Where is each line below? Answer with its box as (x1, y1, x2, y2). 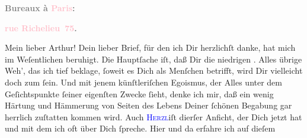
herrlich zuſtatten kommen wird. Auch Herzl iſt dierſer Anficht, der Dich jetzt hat (5, 110, 302, 123)
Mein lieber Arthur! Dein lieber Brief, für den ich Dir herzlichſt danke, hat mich (5, 41, 296, 54)
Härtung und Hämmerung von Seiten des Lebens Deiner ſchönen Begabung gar (5, 99, 292, 111)
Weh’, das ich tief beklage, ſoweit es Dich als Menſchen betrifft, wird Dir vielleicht (5, 64, 303, 77)
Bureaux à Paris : (5, 2, 75, 14)
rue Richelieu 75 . (5, 21, 77, 34)
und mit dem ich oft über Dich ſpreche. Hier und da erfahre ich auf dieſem (5, 122, 276, 134)
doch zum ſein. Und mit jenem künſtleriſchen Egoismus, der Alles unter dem (5, 75, 283, 88)
